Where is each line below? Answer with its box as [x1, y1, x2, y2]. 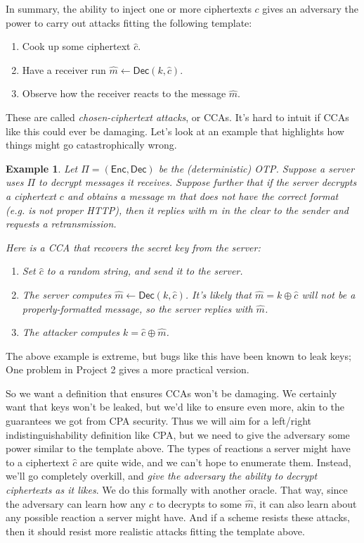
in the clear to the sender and [221, 202, 349, 217]
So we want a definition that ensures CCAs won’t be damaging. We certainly [6, 385, 337, 400]
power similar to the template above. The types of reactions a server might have [6, 441, 351, 456]
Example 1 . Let [6, 161, 78, 175]
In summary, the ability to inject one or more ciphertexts [6, 1, 252, 15]
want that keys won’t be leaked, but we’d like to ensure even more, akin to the [6, 399, 345, 414]
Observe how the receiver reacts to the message [22, 86, 226, 101]
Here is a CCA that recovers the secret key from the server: [6, 239, 261, 254]
